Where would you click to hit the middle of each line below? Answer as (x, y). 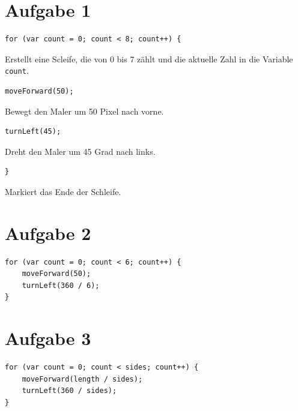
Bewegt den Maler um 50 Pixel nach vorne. (84, 111)
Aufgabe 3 (48, 338)
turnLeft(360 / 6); (61, 285)
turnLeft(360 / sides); (69, 391)
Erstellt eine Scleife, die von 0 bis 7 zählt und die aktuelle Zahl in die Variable (149, 58)
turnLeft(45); (33, 132)
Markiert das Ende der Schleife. (63, 191)
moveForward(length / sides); (82, 379)
